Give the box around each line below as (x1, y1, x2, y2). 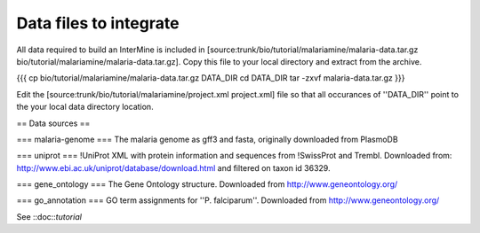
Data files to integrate (16, 13, 180, 33)
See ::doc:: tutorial (16, 211, 82, 221)
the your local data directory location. (16, 102, 155, 113)
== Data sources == (16, 118, 91, 128)
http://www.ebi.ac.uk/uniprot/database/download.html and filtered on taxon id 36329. (16, 162, 331, 173)
